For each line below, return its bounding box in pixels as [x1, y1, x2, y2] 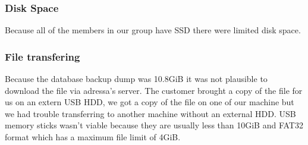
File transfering [5, 49, 80, 64]
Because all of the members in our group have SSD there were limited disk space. [5, 24, 301, 36]
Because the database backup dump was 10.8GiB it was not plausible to [5, 72, 268, 85]
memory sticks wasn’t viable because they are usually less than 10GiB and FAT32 [5, 119, 303, 131]
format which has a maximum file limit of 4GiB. [5, 131, 181, 143]
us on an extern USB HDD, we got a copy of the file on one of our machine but [5, 96, 294, 108]
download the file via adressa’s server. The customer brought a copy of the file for [5, 84, 303, 96]
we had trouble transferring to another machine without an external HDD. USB [5, 107, 296, 119]
